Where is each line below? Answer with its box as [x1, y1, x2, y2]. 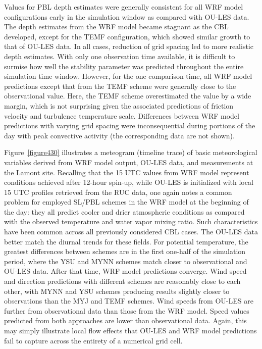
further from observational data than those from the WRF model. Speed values [4, 305, 249, 316]
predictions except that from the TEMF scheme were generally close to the [4, 80, 236, 91]
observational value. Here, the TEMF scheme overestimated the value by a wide [4, 90, 251, 101]
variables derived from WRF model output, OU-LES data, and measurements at [4, 157, 253, 167]
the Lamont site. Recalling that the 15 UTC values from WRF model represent [4, 167, 249, 177]
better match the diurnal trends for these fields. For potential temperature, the [4, 236, 248, 246]
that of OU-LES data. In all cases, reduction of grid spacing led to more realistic [4, 41, 253, 52]
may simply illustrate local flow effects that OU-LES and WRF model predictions [4, 325, 257, 335]
